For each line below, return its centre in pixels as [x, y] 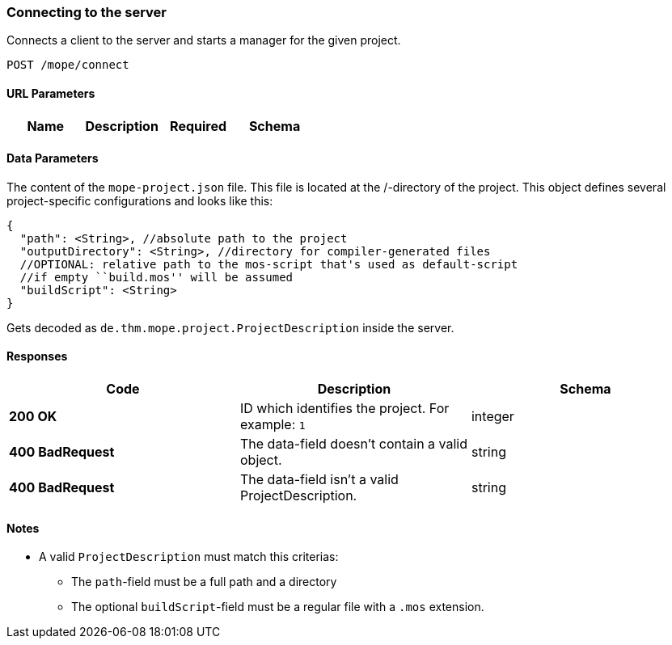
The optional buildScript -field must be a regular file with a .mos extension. [278, 607]
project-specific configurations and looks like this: [140, 200]
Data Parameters [53, 158]
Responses [37, 356]
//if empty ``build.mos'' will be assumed [156, 277]
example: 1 [273, 425]
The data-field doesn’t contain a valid [354, 444]
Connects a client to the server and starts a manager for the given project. [204, 40]
